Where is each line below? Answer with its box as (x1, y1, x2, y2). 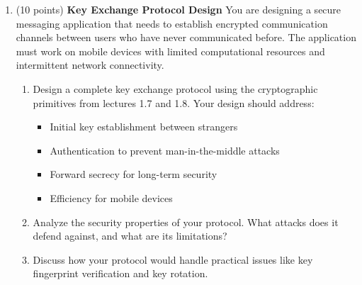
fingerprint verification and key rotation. (33, 266, 208, 281)
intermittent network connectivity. (16, 57, 164, 72)
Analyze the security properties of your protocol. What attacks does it (33, 214, 339, 229)
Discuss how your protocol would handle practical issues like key (33, 252, 313, 267)
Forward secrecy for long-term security (50, 167, 217, 181)
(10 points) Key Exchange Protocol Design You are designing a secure (16, 2, 341, 16)
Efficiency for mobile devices (50, 190, 173, 205)
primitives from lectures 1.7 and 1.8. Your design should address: (33, 95, 315, 110)
